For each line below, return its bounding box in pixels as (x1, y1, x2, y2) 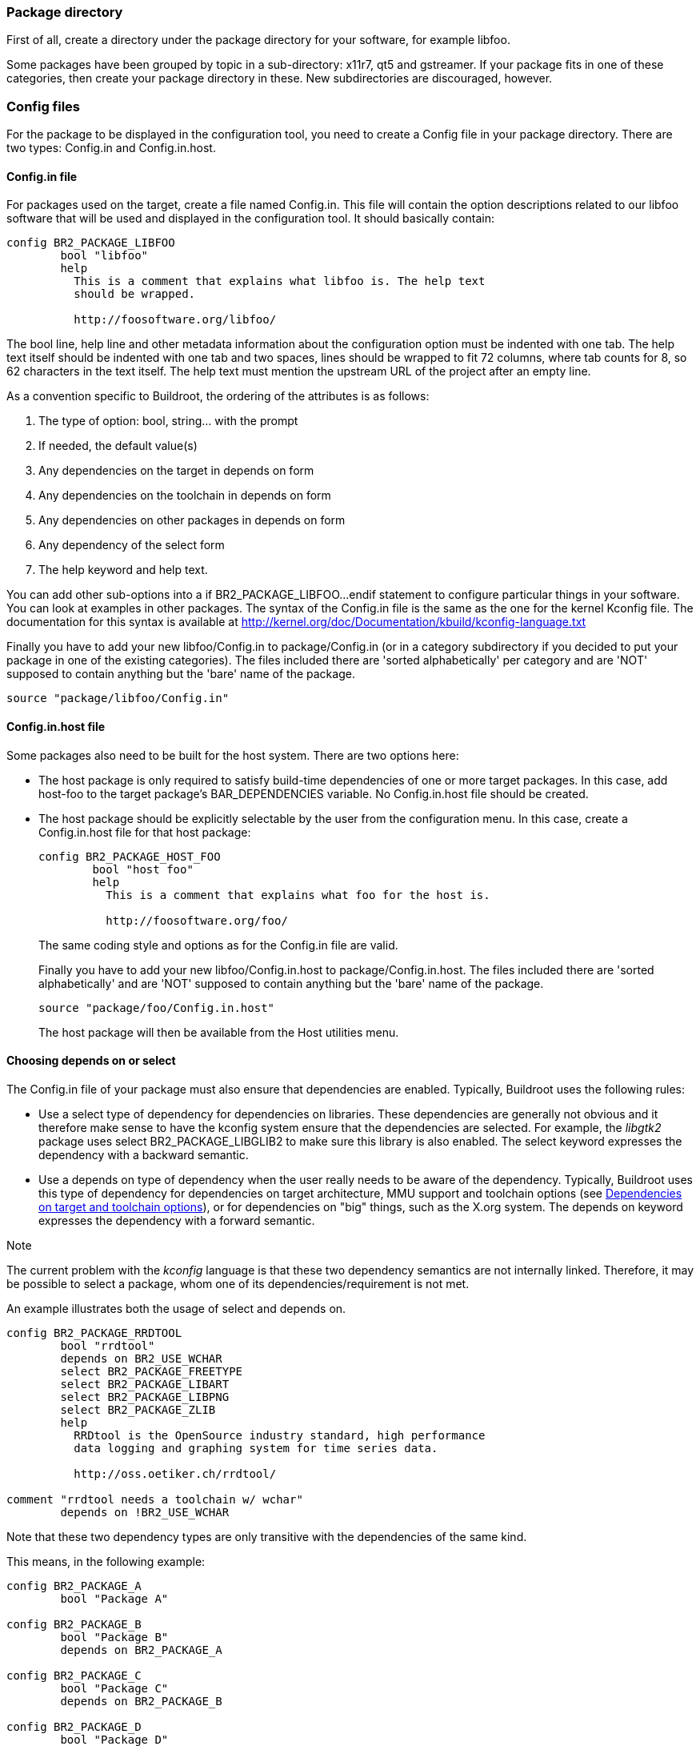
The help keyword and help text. (38, 563, 208, 577)
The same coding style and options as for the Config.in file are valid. (38, 937, 398, 952)
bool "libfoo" (60, 249, 149, 263)
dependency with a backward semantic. (38, 1147, 249, 1162)
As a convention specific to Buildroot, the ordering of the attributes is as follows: (6, 389, 430, 403)
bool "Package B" (60, 1630, 169, 1644)
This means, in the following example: (6, 1554, 206, 1568)
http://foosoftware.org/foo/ (106, 913, 288, 927)
